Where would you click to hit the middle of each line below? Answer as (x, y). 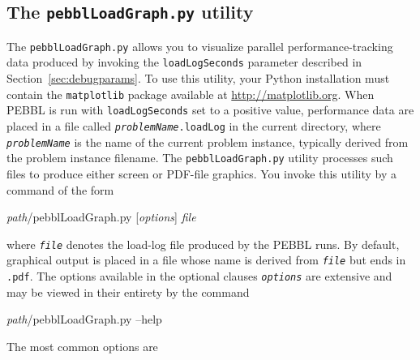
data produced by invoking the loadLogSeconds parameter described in (184, 62)
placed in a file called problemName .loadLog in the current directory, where (194, 126)
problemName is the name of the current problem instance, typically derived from (208, 141)
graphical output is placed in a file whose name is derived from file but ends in (206, 260)
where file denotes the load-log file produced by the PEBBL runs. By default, (203, 244)
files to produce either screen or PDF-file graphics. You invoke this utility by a (201, 173)
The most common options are (82, 346)
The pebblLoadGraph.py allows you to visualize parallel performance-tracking (200, 46)
